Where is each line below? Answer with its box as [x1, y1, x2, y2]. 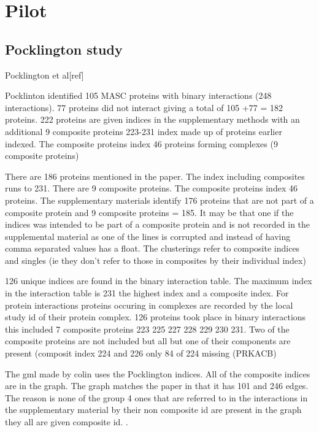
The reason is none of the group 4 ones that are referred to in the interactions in [5, 391, 308, 404]
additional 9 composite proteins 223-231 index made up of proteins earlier [5, 125, 282, 137]
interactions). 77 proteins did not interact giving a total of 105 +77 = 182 [5, 101, 283, 114]
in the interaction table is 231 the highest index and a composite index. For [5, 287, 289, 299]
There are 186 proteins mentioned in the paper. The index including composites [5, 169, 305, 182]
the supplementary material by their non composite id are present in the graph [5, 403, 302, 416]
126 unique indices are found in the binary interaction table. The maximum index [5, 274, 312, 287]
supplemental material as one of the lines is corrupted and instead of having [5, 229, 291, 242]
